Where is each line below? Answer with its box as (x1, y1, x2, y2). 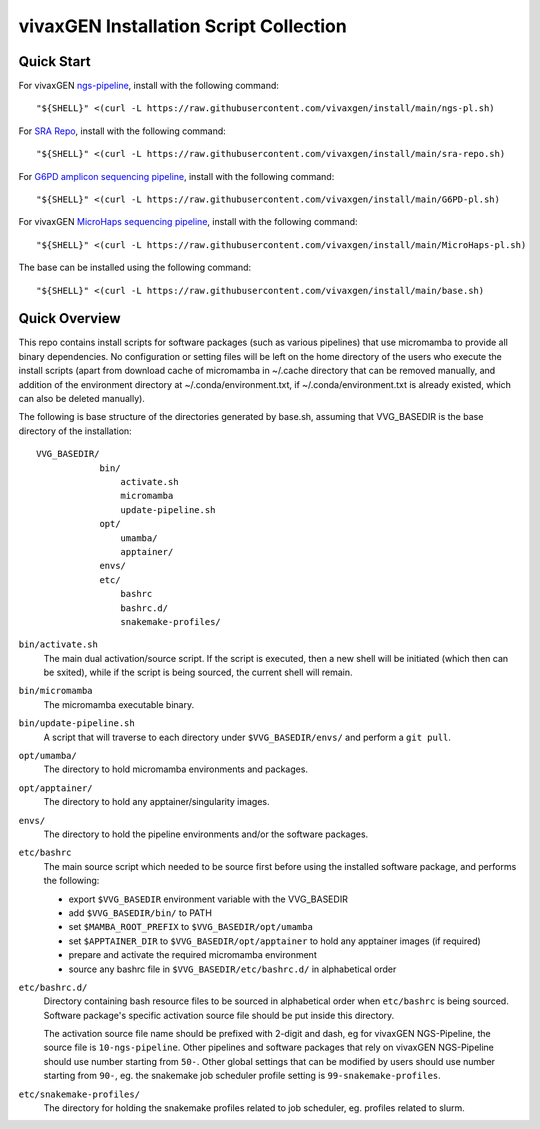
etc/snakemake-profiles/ (18, 1088, 140, 1100)
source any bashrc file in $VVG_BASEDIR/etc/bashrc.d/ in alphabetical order (68, 963, 397, 975)
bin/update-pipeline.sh (18, 718, 135, 729)
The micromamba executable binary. (43, 698, 195, 710)
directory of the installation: (18, 425, 132, 437)
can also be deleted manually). (18, 393, 145, 405)
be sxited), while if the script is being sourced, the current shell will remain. (43, 666, 353, 679)
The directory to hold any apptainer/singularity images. (43, 796, 270, 808)
